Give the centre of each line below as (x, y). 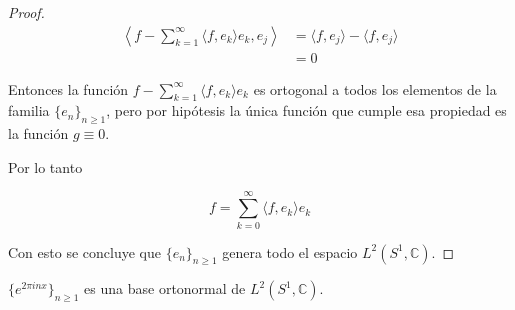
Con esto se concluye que (84, 251)
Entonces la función (68, 88)
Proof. (26, 12)
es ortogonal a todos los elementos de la (375, 88)
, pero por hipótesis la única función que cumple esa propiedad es (306, 110)
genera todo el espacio (290, 251)
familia (29, 110)
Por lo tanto (45, 166)
